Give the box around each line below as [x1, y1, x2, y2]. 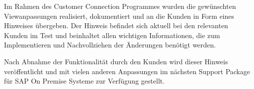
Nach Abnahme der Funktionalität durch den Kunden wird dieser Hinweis [4, 56, 228, 66]
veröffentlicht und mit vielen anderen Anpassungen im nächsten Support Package [4, 66, 250, 76]
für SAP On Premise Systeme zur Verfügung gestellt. [4, 76, 165, 86]
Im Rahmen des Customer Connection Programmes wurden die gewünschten [4, 1, 236, 11]
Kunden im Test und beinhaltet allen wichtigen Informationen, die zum [4, 30, 220, 40]
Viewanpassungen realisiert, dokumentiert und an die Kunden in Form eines [4, 10, 234, 21]
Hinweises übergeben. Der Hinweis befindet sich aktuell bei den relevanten [4, 20, 228, 31]
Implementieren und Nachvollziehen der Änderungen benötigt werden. [4, 40, 216, 50]
